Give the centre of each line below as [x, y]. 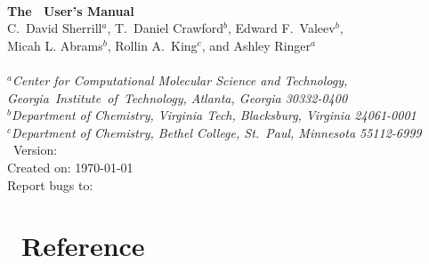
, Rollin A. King [152, 45]
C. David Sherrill [55, 28]
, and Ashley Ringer [256, 45]
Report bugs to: [50, 184]
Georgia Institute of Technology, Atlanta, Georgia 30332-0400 [178, 97]
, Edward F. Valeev [282, 28]
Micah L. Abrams [55, 45]
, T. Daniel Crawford [166, 28]
